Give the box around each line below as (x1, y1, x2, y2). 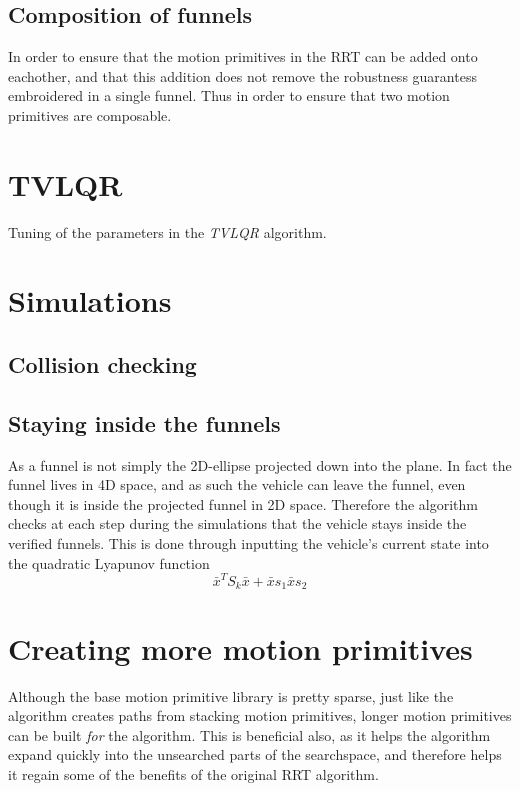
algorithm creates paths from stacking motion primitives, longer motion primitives (8, 705, 512, 726)
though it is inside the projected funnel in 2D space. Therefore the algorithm (8, 493, 478, 514)
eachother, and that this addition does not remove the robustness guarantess (8, 65, 477, 86)
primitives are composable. (8, 104, 172, 125)
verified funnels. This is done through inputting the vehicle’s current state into (8, 533, 489, 554)
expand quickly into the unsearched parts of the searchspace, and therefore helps (8, 744, 502, 765)
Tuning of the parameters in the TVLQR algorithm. (8, 221, 327, 242)
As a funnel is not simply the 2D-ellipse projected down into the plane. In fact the (8, 454, 512, 475)
